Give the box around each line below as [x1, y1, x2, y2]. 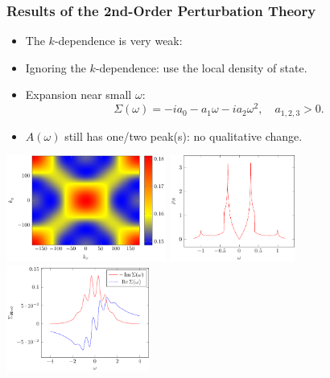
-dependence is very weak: [54, 32, 183, 49]
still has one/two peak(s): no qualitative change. [64, 127, 303, 144]
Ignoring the [25, 59, 86, 76]
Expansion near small [25, 86, 132, 103]
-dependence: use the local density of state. [95, 59, 307, 76]
